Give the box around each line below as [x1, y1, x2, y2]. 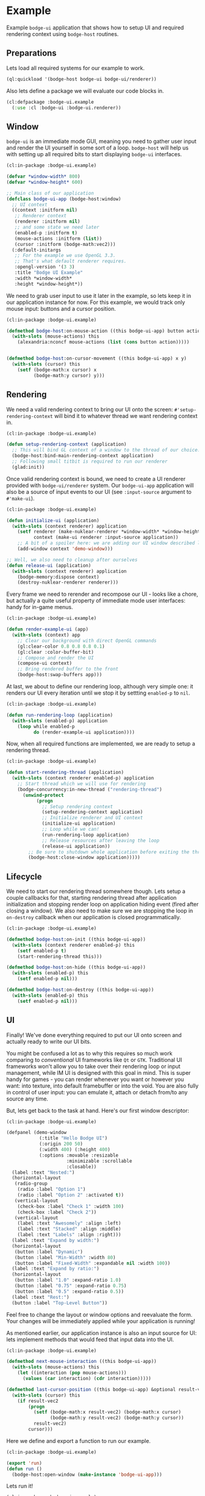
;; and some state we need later [14, 224, 99, 231]
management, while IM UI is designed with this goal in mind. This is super [6, 1069, 191, 1076]
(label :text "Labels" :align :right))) [17, 1232, 121, 1238]
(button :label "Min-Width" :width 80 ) [14, 1254, 116, 1260]
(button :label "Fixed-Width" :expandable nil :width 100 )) [14, 1260, 171, 1267]
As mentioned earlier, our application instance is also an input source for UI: [6, 1329, 197, 1337]
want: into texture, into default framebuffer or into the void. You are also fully [6, 1082, 199, 1089]
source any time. [6, 1095, 49, 1102]
